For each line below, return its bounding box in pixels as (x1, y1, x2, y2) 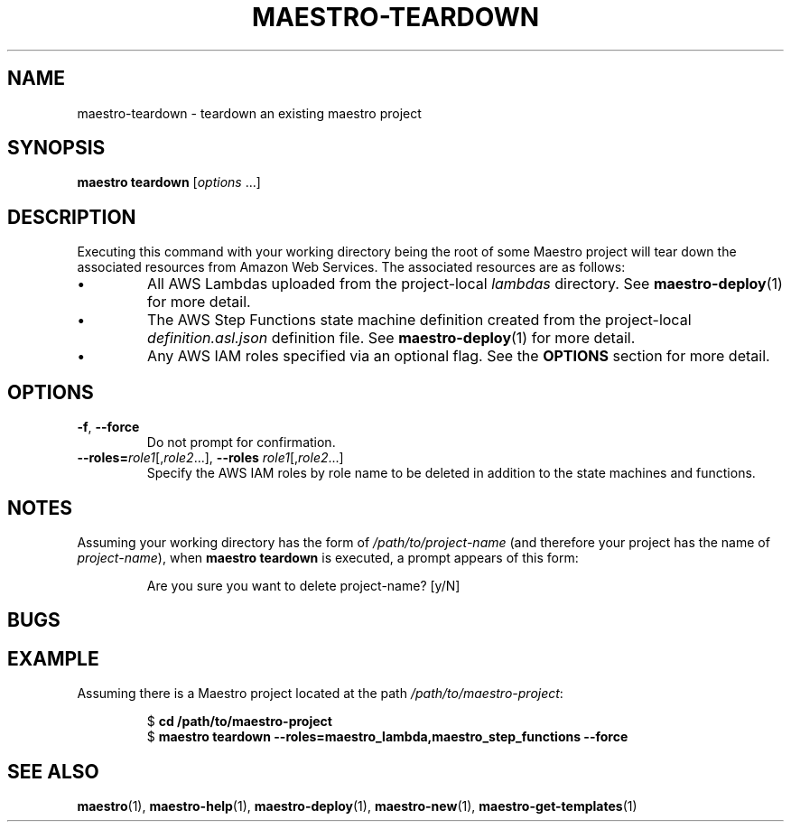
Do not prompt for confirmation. (146, 434, 336, 451)
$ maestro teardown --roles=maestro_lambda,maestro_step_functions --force (146, 729, 628, 745)
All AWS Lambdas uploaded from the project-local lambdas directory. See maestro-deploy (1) (147, 275, 783, 293)
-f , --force (77, 419, 140, 435)
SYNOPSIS (7, 136, 106, 160)
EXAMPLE (7, 647, 99, 670)
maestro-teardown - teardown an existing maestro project (77, 105, 422, 121)
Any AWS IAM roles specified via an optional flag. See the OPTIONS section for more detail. (147, 347, 770, 366)
